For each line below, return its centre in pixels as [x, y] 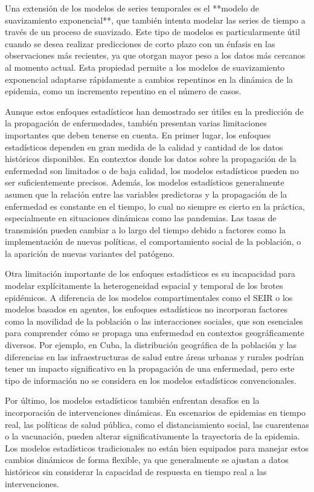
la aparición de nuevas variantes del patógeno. [90, 253]
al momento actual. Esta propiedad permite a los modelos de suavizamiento [145, 67]
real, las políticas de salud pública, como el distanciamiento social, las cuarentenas [157, 424]
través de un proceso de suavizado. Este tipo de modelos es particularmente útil [152, 32]
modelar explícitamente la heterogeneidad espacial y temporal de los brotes [144, 286]
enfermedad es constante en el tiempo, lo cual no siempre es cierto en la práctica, [155, 206]
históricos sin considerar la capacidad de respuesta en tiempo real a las [136, 471]
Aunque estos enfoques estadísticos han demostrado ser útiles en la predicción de [154, 111]
